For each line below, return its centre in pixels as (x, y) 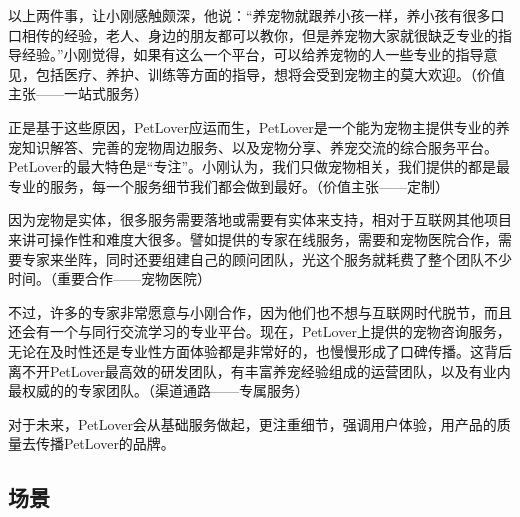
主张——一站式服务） (78, 93)
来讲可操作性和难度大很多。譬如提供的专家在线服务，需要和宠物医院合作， (253, 238)
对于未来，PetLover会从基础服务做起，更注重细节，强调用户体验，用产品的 (252, 423)
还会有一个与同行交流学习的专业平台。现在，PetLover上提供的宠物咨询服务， (259, 331)
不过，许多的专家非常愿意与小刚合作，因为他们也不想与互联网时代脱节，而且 (260, 311)
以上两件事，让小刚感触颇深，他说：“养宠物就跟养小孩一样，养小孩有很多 (249, 15)
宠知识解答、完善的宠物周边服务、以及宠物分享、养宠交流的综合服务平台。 (253, 146)
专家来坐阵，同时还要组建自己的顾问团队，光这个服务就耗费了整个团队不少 (266, 258)
